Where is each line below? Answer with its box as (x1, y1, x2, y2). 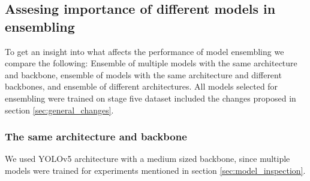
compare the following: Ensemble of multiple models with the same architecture (5, 57, 297, 69)
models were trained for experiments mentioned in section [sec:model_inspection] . (5, 164, 306, 176)
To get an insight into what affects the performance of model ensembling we (5, 45, 284, 57)
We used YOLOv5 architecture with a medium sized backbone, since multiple (5, 152, 290, 165)
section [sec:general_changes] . (5, 103, 114, 116)
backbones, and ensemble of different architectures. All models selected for (5, 80, 278, 93)
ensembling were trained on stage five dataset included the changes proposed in (5, 91, 296, 104)
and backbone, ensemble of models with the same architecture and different (5, 68, 282, 81)
